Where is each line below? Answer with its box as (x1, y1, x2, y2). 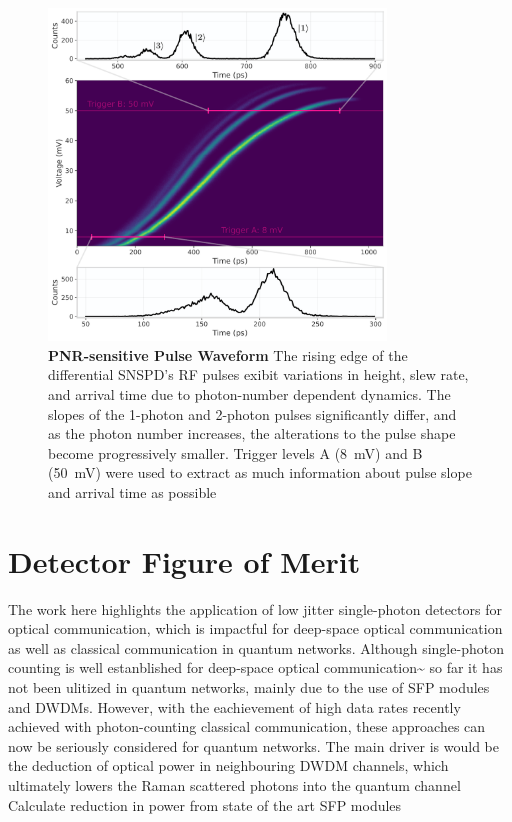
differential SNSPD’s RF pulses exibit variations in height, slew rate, (48, 364, 469, 385)
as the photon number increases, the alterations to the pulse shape (48, 423, 456, 444)
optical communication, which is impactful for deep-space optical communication (8, 618, 503, 639)
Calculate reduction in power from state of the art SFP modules (8, 794, 402, 815)
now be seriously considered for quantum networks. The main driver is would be (8, 735, 500, 756)
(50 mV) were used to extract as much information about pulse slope (48, 462, 472, 483)
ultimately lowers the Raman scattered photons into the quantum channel (8, 775, 461, 796)
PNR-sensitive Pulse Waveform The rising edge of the (48, 344, 408, 365)
